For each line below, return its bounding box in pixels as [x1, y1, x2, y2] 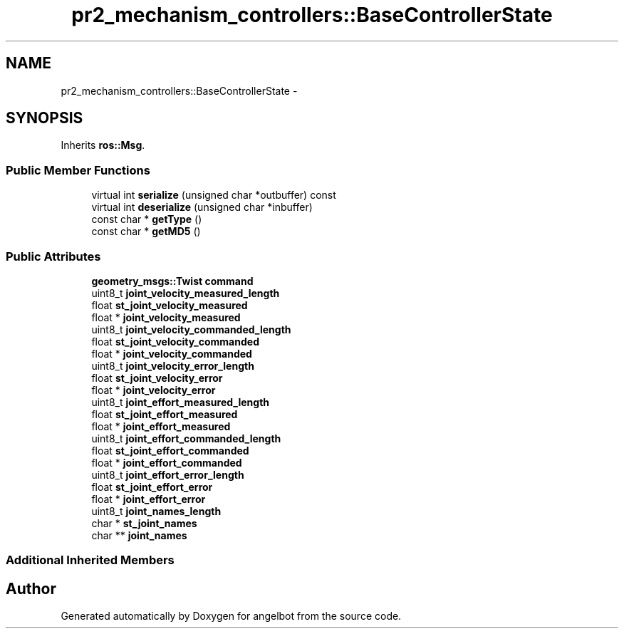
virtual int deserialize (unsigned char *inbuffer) [91, 201, 313, 214]
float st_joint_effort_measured [91, 407, 238, 420]
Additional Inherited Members [6, 553, 175, 568]
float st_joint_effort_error [91, 480, 213, 493]
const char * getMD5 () [91, 225, 201, 238]
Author [6, 579, 56, 598]
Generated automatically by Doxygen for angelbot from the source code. [61, 610, 402, 623]
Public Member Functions [6, 162, 150, 177]
